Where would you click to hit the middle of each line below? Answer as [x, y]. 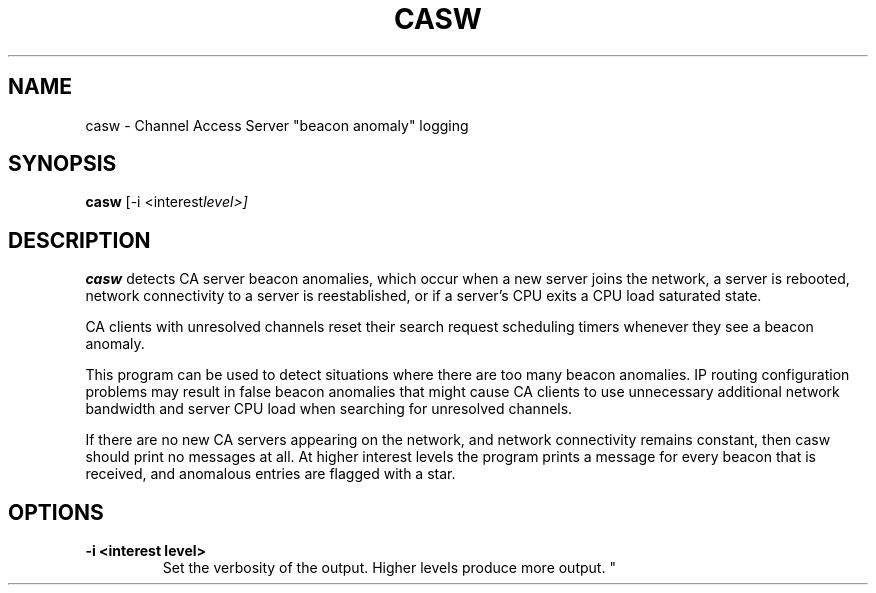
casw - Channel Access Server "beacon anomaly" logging [277, 125]
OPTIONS [56, 512]
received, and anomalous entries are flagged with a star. [270, 474]
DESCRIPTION [79, 240]
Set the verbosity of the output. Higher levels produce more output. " [389, 568]
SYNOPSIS [62, 164]
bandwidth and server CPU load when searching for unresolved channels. [329, 409]
